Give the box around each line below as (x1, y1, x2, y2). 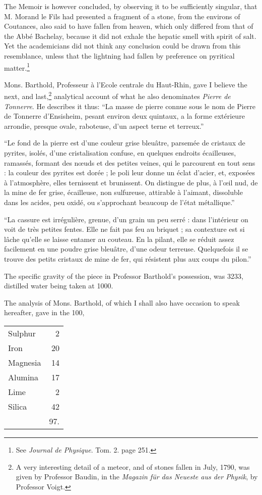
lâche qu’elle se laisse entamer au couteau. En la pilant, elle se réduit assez (4, 233, 234, 244)
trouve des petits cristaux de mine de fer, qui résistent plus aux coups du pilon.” (4, 253, 251, 264)
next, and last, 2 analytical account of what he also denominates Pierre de (4, 89, 231, 102)
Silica (8, 400, 27, 412)
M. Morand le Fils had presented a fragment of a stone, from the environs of (4, 11, 240, 21)
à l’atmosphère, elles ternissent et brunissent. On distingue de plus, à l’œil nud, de (4, 177, 258, 187)
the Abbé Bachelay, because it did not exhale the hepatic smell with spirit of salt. (4, 30, 256, 41)
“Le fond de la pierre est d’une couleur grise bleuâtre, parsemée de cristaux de (4, 137, 245, 148)
